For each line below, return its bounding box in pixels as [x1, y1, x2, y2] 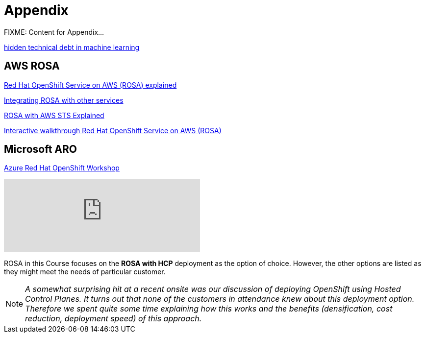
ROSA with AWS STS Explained [4, 111, 104, 120]
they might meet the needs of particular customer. [4, 267, 166, 276]
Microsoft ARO [4, 143, 77, 156]
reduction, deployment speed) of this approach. [25, 313, 202, 324]
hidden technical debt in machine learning [4, 43, 140, 51]
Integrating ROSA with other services [4, 96, 124, 104]
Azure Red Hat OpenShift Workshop [4, 164, 120, 172]
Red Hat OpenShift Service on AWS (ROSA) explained [4, 80, 177, 89]
